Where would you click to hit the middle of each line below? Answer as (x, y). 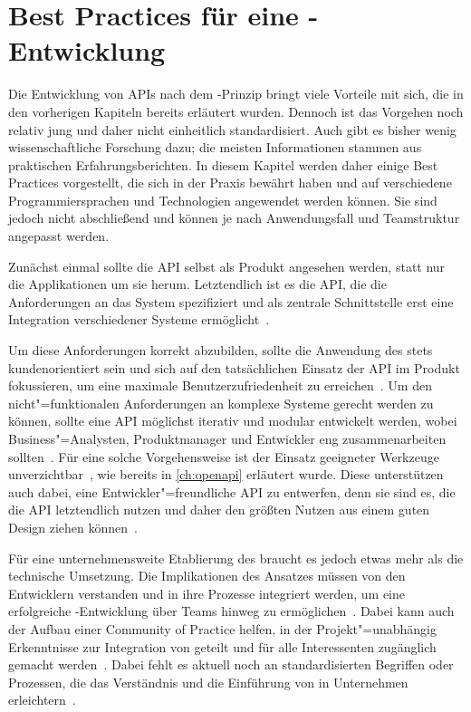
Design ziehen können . (73, 527)
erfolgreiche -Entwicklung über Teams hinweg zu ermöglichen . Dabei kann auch (231, 611)
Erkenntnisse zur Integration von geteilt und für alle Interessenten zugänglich (222, 646)
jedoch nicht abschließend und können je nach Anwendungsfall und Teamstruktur (234, 218)
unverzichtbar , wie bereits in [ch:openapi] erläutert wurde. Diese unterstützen (226, 474)
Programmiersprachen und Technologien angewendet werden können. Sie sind (223, 200)
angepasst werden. (59, 236)
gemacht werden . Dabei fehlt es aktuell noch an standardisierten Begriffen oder (231, 664)
